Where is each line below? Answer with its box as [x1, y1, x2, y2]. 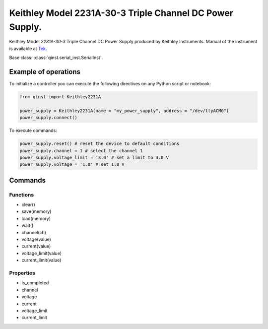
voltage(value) [21, 236, 52, 243]
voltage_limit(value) [21, 250, 62, 256]
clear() [21, 201, 36, 208]
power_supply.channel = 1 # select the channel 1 [19, 148, 143, 153]
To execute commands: [9, 128, 57, 133]
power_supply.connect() [19, 115, 78, 121]
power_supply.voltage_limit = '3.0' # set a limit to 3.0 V [19, 154, 169, 160]
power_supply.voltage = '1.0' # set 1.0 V [19, 162, 125, 167]
